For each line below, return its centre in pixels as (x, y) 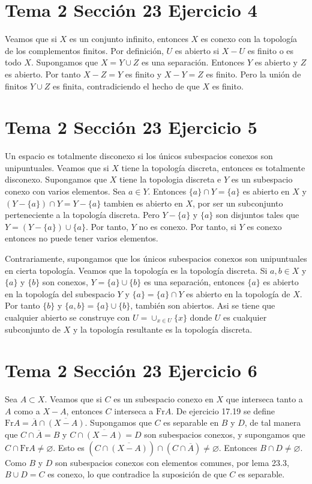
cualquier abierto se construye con (67, 317)
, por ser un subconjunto (238, 203)
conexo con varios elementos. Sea (65, 191)
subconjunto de (33, 329)
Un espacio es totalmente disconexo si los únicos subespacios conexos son (139, 156)
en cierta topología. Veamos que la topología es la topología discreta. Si (136, 270)
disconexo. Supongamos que (56, 179)
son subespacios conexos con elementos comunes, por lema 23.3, (172, 462)
